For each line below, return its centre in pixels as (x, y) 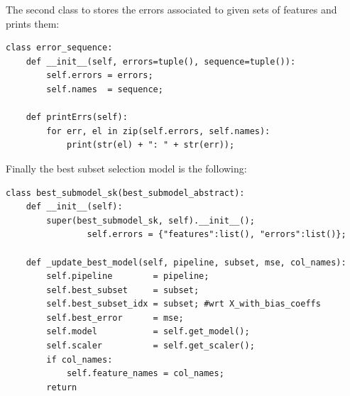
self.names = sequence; (105, 89)
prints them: (33, 23)
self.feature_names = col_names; (145, 374)
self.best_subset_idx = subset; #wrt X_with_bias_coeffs (184, 304)
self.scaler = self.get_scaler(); (151, 346)
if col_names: (80, 359)
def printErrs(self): (77, 117)
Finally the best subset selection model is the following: (126, 168)
